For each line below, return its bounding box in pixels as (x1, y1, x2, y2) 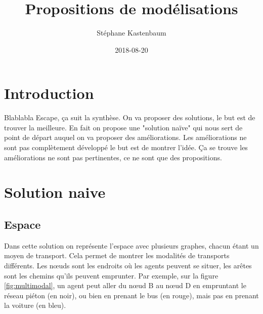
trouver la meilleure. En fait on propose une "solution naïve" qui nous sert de (4, 122, 243, 132)
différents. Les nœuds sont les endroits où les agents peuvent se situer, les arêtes (4, 260, 252, 270)
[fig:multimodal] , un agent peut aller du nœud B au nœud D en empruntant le (4, 280, 246, 291)
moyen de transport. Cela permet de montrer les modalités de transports (4, 250, 230, 261)
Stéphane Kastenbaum (97, 27, 166, 38)
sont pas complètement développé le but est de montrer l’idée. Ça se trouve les (4, 142, 248, 153)
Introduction (4, 83, 94, 103)
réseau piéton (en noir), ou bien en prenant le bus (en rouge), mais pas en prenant (4, 290, 259, 300)
